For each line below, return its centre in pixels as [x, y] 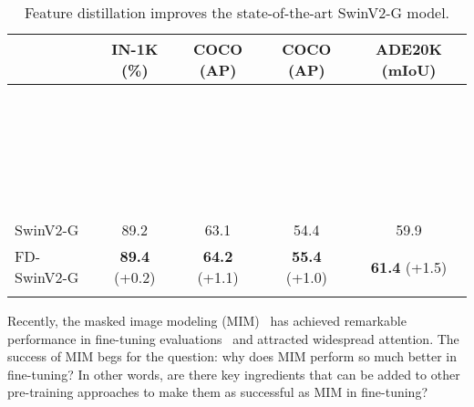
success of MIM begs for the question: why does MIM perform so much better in [232, 356]
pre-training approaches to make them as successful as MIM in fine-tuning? [218, 392]
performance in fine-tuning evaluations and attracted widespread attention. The [233, 338]
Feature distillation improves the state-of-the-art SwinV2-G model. [237, 12]
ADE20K [409, 49]
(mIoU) [409, 70]
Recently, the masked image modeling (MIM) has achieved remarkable [207, 320]
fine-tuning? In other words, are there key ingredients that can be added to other [234, 374]
